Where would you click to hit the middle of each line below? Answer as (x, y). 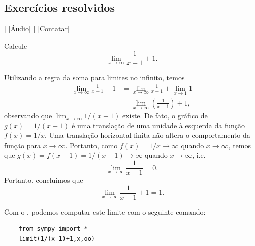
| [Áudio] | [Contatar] (37, 29)
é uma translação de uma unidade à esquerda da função (158, 125)
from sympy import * (53, 229)
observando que (28, 115)
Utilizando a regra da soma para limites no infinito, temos (94, 77)
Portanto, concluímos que (44, 180)
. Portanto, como (91, 145)
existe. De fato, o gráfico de (165, 115)
